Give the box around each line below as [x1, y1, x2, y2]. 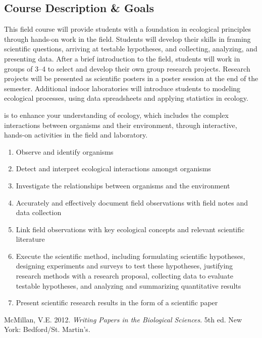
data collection [16, 207, 62, 218]
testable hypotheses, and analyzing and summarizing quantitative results [16, 280, 241, 291]
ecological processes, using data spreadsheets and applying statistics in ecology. [4, 93, 248, 103]
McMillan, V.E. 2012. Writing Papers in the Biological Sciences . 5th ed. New [4, 314, 242, 324]
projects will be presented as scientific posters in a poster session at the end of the [4, 73, 258, 84]
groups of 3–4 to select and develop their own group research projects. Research [4, 63, 250, 74]
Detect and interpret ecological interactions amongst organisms [16, 163, 211, 174]
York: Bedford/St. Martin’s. [4, 324, 90, 334]
